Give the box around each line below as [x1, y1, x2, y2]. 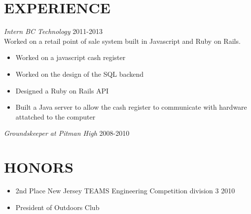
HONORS [4, 157, 73, 177]
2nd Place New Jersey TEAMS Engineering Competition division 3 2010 [15, 185, 235, 195]
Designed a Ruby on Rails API [15, 85, 109, 95]
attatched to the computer [15, 111, 96, 122]
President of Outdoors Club [15, 202, 100, 212]
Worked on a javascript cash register [15, 52, 126, 62]
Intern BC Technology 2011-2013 [4, 26, 103, 36]
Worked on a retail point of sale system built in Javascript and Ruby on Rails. [4, 35, 241, 46]
